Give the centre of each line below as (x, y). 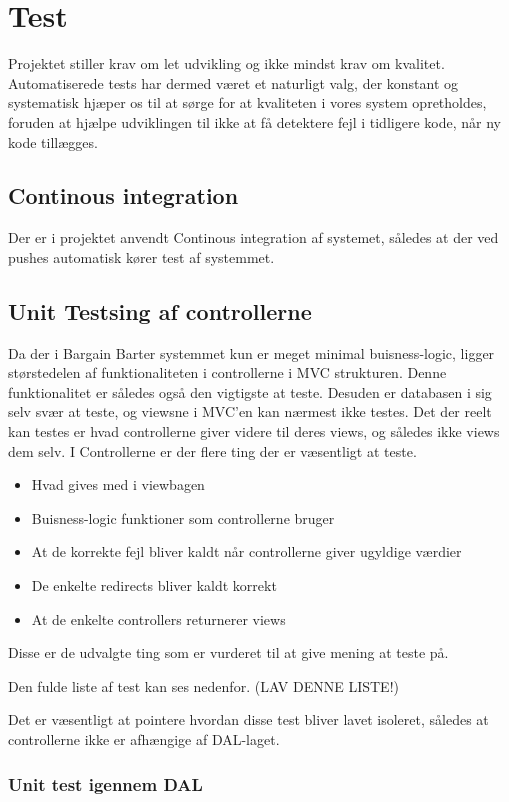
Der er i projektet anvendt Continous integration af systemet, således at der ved (253, 237)
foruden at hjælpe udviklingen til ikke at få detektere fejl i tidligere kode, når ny (254, 121)
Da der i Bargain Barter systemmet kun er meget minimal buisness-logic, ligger (251, 352)
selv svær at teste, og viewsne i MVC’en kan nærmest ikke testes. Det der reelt (250, 411)
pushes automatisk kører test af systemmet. (141, 256)
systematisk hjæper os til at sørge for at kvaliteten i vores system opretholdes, (247, 102)
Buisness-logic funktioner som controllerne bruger (183, 517)
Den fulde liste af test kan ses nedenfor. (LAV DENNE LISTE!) (203, 685)
